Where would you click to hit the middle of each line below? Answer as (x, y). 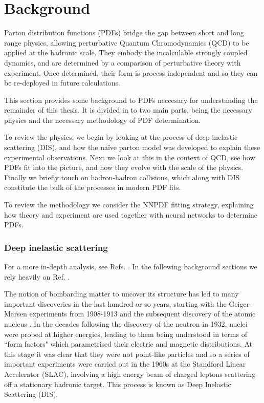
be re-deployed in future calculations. (62, 83)
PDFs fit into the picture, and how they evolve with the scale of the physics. (124, 167)
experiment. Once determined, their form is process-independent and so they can (131, 72)
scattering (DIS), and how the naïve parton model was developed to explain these (132, 147)
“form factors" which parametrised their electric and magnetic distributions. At (128, 344)
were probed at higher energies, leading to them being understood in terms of (126, 334)
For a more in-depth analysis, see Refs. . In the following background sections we (131, 267)
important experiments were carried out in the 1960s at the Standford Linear (125, 364)
